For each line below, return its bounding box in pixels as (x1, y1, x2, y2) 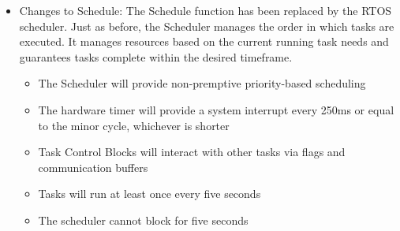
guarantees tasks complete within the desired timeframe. (19, 48, 293, 65)
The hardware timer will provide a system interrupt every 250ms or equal (38, 101, 394, 117)
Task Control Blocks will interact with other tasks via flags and (38, 143, 346, 160)
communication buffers (38, 158, 148, 175)
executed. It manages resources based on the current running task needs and (19, 33, 389, 50)
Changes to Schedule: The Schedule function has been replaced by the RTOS (19, 2, 392, 18)
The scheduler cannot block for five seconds (38, 211, 249, 228)
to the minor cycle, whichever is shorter (38, 117, 230, 133)
